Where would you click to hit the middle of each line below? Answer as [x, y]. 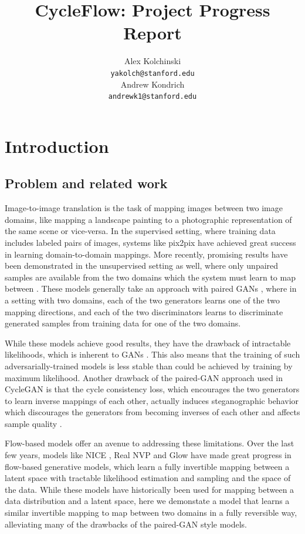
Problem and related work [86, 183]
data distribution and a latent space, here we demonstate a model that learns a [147, 501]
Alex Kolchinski [152, 61]
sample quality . [33, 423]
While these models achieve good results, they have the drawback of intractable [148, 343]
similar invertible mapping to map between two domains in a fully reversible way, [151, 513]
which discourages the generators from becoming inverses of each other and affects [152, 412]
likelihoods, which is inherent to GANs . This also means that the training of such [152, 354]
